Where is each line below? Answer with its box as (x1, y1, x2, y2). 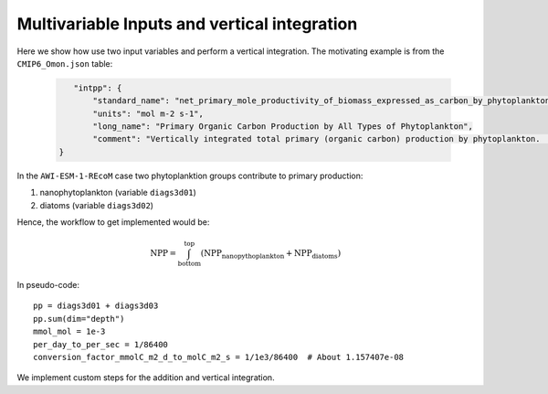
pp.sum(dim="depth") (33, 314, 125, 324)
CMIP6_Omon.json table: (16, 58, 113, 69)
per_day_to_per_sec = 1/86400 (33, 339, 169, 349)
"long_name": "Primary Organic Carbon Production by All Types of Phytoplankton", (92, 122, 474, 132)
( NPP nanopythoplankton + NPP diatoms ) (200, 248, 342, 261)
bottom (177, 259, 201, 268)
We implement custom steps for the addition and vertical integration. (16, 372, 275, 383)
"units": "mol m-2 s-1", (92, 108, 205, 119)
